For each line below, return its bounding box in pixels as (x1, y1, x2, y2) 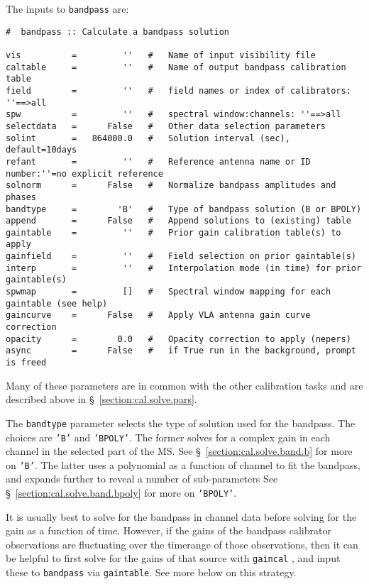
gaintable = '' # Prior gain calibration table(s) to (6, 227, 341, 238)
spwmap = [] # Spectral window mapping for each (6, 287, 331, 297)
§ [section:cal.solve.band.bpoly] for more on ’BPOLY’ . (6, 485, 237, 500)
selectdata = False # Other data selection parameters (6, 121, 326, 131)
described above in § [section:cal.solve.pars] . (6, 392, 197, 407)
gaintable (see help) (6, 298, 108, 309)
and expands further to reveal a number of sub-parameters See (6, 471, 278, 486)
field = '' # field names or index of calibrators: (6, 85, 351, 96)
